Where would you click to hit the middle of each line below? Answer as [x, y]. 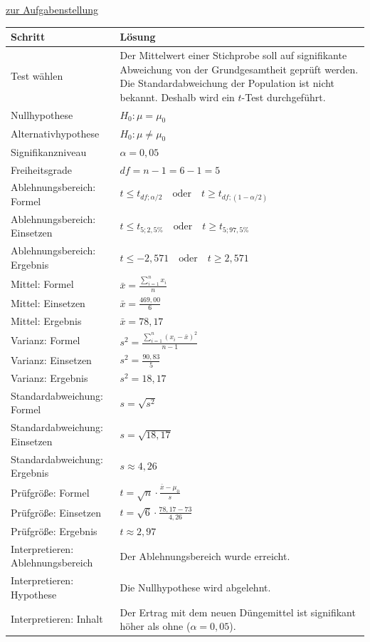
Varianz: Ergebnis [49, 377]
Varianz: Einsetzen [51, 359]
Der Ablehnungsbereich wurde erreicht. [205, 555]
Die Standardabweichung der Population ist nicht [227, 83]
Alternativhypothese [55, 134]
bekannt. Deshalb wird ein [177, 97]
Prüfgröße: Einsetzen [56, 512]
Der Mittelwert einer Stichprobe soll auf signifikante [233, 55]
